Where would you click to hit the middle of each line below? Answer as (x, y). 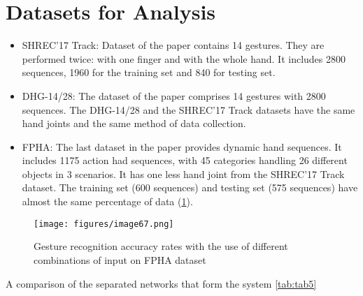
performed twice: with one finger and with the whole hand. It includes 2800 (184, 58)
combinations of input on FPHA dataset (120, 259)
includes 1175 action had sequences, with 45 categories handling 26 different (185, 160)
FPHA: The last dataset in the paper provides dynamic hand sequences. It (182, 146)
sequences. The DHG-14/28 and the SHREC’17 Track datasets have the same (188, 109)
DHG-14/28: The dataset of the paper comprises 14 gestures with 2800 (174, 95)
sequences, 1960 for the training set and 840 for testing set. (149, 72)
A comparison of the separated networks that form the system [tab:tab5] (161, 283)
